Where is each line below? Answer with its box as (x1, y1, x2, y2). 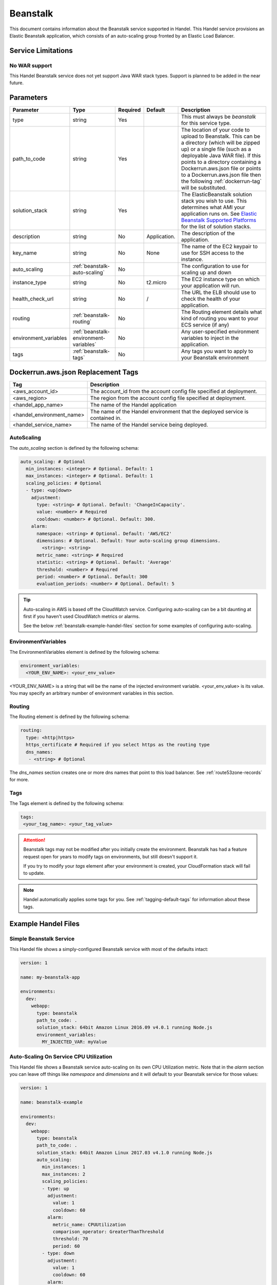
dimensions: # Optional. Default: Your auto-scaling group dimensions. (36, 538, 221, 543)
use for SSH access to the (181, 249, 244, 256)
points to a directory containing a (181, 158, 261, 166)
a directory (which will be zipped (181, 139, 260, 146)
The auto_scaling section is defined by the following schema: (9, 445, 139, 451)
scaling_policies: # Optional (26, 480, 102, 486)
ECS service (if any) (181, 321, 229, 328)
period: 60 (52, 1243, 81, 1249)
